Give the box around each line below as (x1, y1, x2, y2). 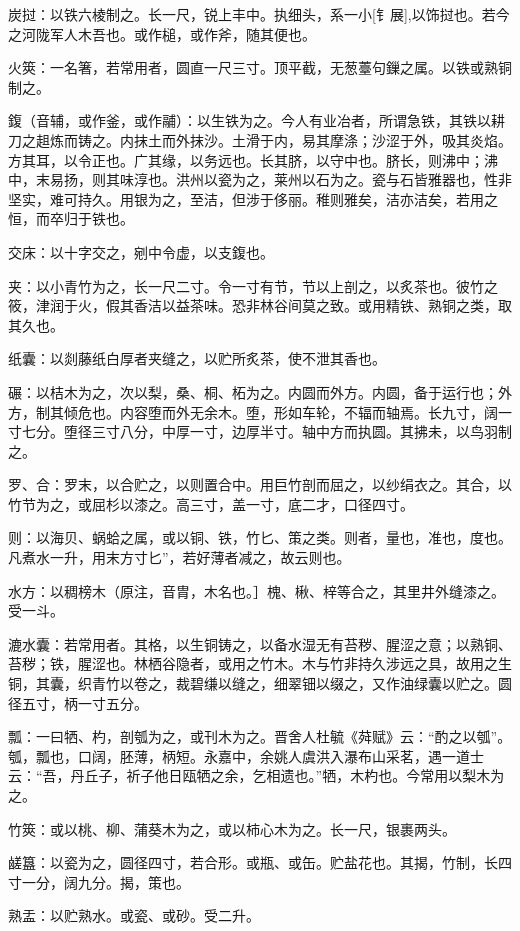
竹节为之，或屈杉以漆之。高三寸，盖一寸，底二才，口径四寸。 (8, 493, 414, 514)
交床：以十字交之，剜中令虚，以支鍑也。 (8, 241, 274, 262)
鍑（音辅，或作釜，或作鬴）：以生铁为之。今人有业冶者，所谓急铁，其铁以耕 (8, 110, 505, 131)
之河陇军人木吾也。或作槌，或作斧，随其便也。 (8, 23, 316, 44)
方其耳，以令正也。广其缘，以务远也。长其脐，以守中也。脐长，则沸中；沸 (8, 149, 498, 170)
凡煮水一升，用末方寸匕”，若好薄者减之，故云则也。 (8, 547, 351, 568)
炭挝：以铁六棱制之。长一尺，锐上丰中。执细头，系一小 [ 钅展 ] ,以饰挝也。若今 (8, 4, 510, 24)
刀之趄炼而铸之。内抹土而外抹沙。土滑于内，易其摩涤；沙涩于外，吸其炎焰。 (8, 129, 512, 150)
